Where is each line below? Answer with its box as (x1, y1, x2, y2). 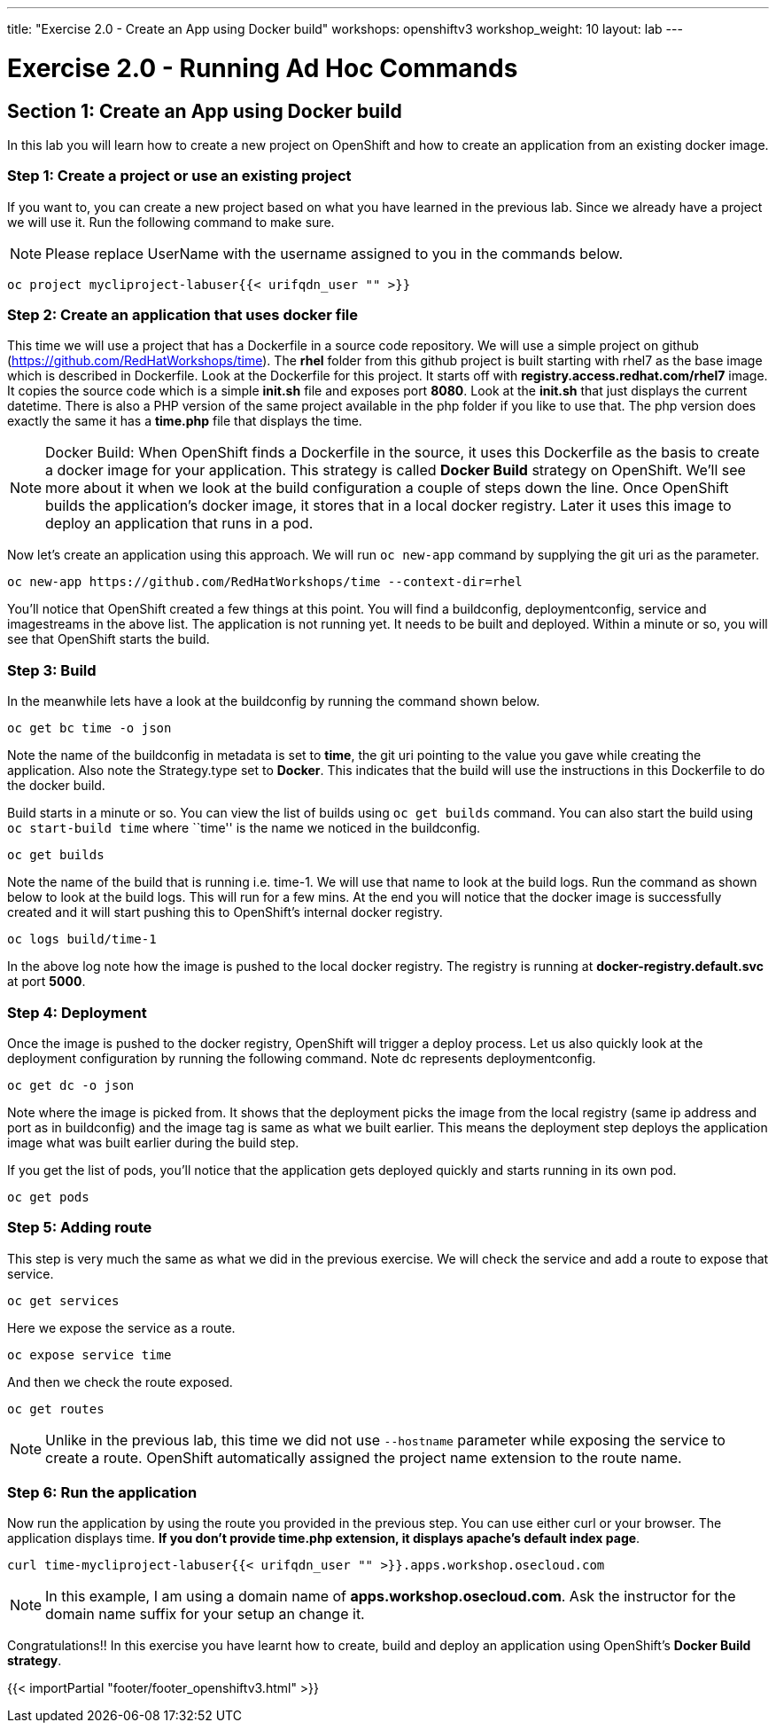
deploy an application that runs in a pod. (45, 514, 314, 533)
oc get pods (7, 1189, 89, 1204)
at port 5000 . (7, 974, 86, 990)
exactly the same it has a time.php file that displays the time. (7, 413, 362, 429)
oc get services (7, 1293, 120, 1308)
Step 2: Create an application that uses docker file (7, 306, 359, 325)
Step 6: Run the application (7, 1483, 198, 1502)
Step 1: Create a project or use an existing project (7, 167, 352, 185)
